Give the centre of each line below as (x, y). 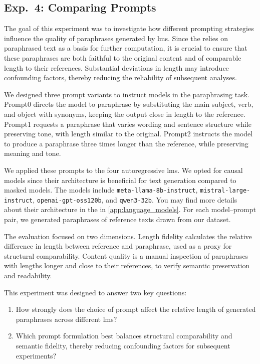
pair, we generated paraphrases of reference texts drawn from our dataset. (117, 219)
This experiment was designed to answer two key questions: (95, 292)
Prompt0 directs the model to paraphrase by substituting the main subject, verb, (129, 104)
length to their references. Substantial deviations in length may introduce (116, 67)
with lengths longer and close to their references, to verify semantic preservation (127, 265)
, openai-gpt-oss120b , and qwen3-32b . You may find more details (135, 199)
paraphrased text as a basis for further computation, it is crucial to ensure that (126, 48)
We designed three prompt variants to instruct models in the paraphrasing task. (127, 94)
